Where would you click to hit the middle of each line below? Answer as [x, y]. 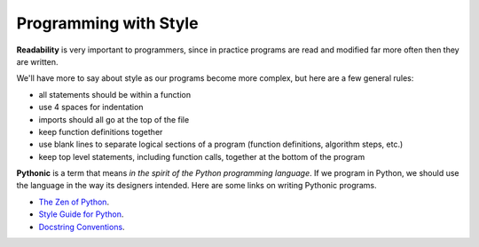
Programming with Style [107, 23]
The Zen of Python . [74, 202]
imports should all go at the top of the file [114, 119]
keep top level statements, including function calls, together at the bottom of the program [202, 156]
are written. [37, 61]
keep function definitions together [101, 131]
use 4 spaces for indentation [91, 108]
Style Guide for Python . [81, 214]
